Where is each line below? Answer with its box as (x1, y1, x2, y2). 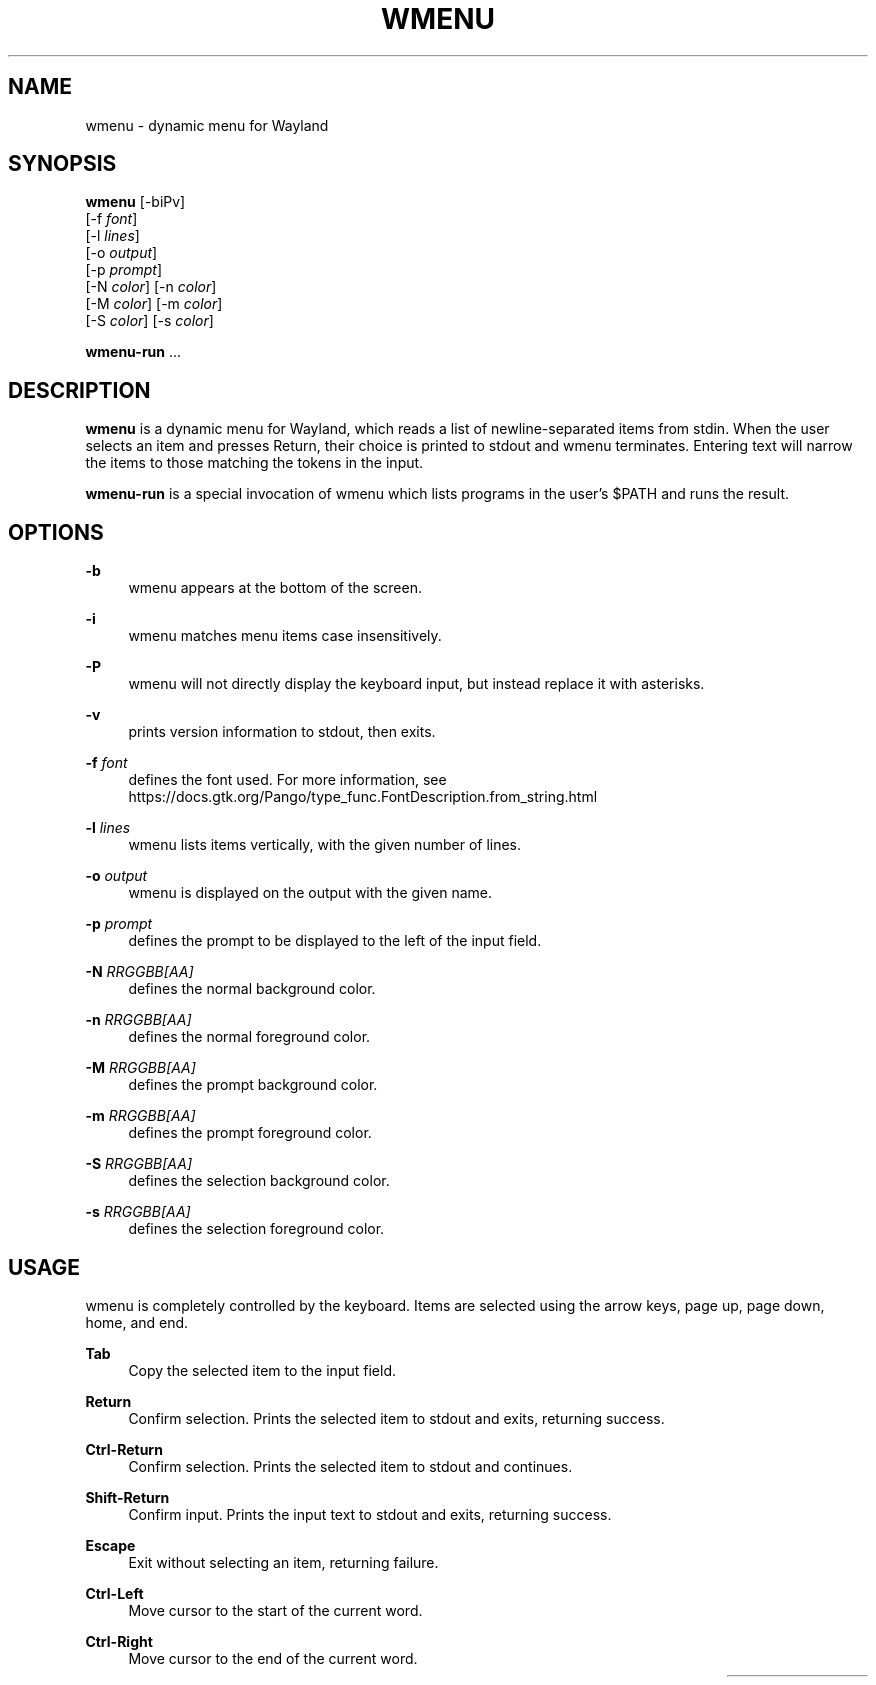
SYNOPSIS (8, 151, 117, 177)
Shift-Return (85, 1488, 170, 1506)
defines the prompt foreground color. (128, 1124, 372, 1142)
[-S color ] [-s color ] (85, 312, 214, 330)
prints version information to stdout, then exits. (128, 723, 436, 741)
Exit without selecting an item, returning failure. (128, 1553, 439, 1571)
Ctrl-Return (85, 1440, 163, 1458)
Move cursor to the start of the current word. (128, 1601, 423, 1619)
